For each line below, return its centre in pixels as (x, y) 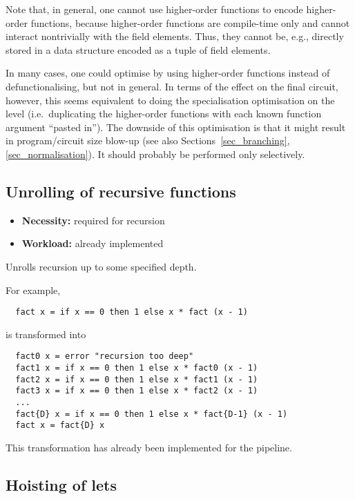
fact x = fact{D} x (60, 425)
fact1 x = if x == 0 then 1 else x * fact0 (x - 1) (137, 368)
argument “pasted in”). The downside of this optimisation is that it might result (176, 127)
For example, (33, 290)
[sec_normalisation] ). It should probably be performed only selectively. (155, 154)
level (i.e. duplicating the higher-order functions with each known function (164, 114)
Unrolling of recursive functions (121, 191)
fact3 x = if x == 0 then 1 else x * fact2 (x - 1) (137, 391)
